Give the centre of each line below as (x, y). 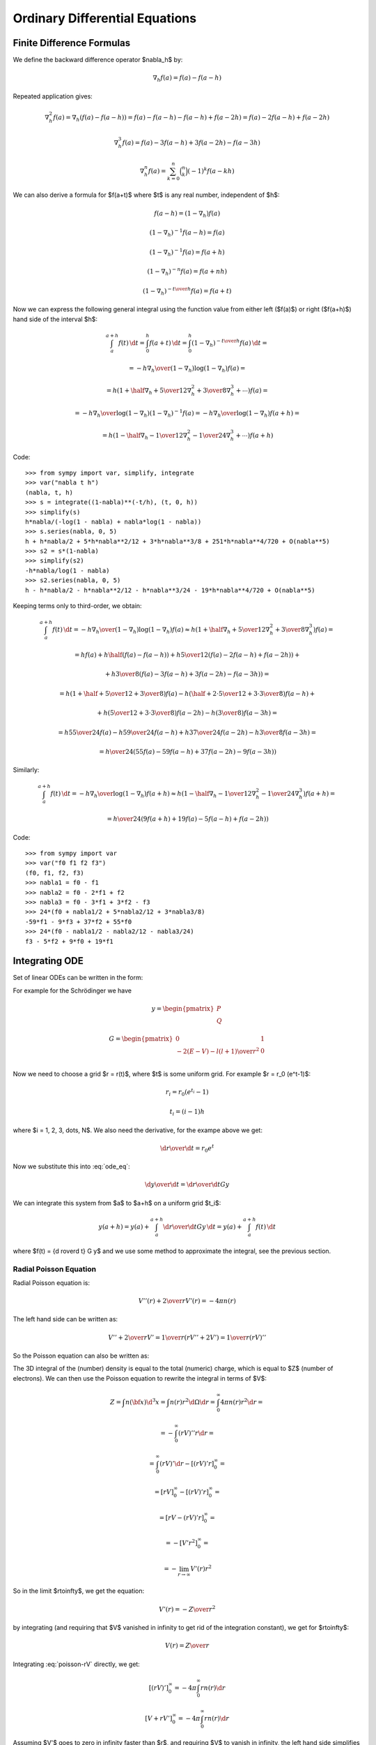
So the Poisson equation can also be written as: (81, 1356)
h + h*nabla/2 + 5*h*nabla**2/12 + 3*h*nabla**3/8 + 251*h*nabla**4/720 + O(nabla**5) (178, 541)
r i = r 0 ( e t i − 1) (187, 1092)
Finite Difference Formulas (72, 43)
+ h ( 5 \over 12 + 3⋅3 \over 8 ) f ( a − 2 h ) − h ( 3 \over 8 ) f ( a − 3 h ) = (187, 713)
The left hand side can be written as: (65, 1319)
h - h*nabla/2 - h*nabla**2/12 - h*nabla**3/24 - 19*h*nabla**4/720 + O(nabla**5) (170, 590)
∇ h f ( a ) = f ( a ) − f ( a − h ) (187, 79)
